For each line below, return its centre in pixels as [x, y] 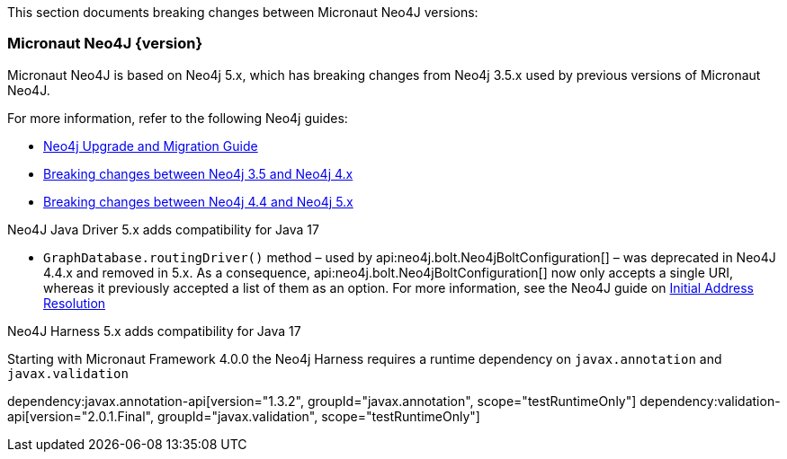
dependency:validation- [710, 401]
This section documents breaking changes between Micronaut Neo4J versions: [243, 12]
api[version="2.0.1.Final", [81, 416]
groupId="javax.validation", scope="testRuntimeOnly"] [318, 416]
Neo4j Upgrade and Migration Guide [151, 146]
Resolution [75, 303]
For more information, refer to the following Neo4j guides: [178, 118]
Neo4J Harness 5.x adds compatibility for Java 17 [154, 331]
